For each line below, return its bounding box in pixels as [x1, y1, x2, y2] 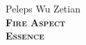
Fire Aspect [6, 15, 66, 29]
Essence [6, 28, 44, 43]
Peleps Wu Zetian [6, 1, 80, 15]
